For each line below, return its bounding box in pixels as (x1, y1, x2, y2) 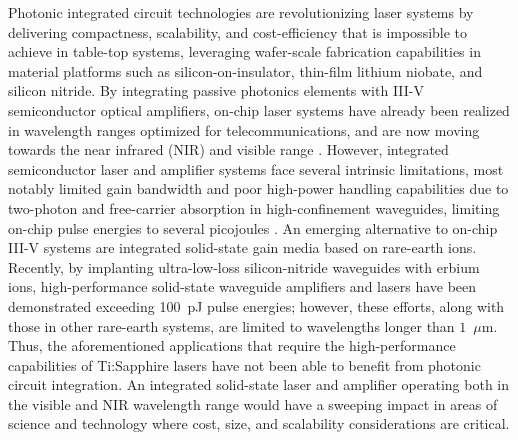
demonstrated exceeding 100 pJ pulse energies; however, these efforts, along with (8, 295, 505, 316)
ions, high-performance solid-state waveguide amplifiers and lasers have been (8, 276, 477, 297)
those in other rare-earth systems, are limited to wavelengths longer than (8, 315, 455, 336)
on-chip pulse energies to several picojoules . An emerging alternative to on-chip (8, 217, 498, 238)
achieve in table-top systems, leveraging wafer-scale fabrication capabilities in (8, 41, 481, 62)
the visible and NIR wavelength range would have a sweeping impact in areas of (8, 393, 498, 414)
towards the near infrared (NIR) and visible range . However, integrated (8, 139, 449, 160)
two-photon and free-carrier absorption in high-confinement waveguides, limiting (8, 197, 500, 218)
